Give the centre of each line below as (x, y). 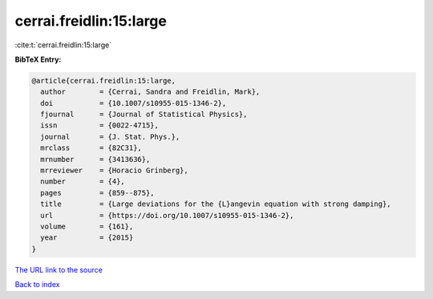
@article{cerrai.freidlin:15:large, (104, 81)
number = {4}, (83, 182)
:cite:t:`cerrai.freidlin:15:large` (63, 45)
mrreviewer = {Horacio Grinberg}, (114, 171)
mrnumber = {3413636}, (95, 159)
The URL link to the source (59, 269)
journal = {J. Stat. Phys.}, (110, 137)
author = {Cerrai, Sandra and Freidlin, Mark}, (150, 92)
